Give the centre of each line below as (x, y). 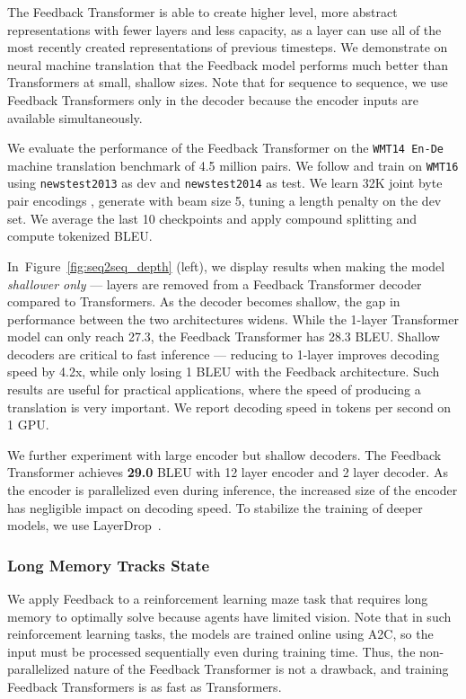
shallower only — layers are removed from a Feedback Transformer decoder (215, 283)
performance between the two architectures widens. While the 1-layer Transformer (233, 319)
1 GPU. (28, 425)
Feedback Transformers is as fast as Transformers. (145, 686)
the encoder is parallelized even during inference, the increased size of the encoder (233, 490)
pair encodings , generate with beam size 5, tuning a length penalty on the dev (224, 201)
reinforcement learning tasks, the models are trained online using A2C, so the (220, 634)
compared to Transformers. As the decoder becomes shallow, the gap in (204, 301)
